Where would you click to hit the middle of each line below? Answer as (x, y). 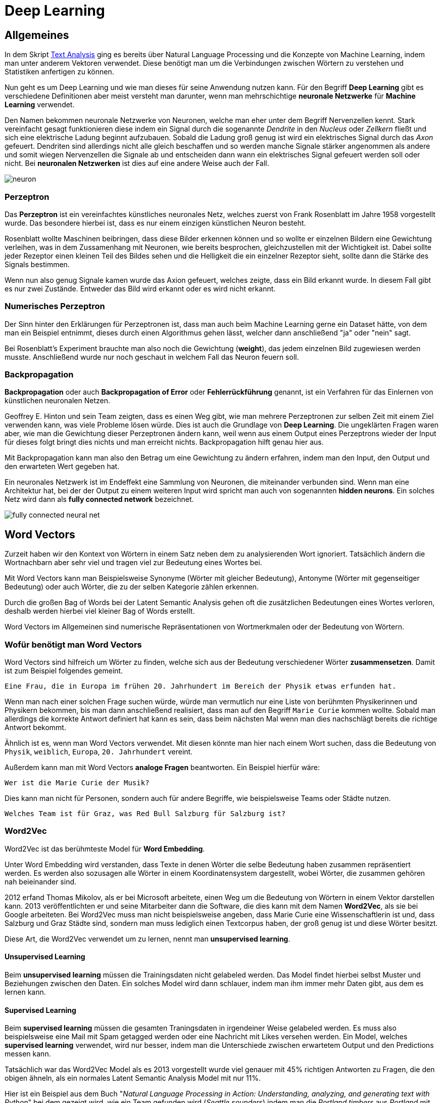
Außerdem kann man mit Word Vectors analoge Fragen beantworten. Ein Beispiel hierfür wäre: (162, 768)
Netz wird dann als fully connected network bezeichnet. (99, 499)
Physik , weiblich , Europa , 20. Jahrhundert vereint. (99, 752)
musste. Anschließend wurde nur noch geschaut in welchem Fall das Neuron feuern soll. (152, 357)
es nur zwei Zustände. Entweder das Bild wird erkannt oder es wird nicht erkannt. (140, 288)
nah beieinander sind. (41, 881)
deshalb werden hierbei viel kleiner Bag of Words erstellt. (100, 611)
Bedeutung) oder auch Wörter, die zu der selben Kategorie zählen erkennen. (132, 587)
